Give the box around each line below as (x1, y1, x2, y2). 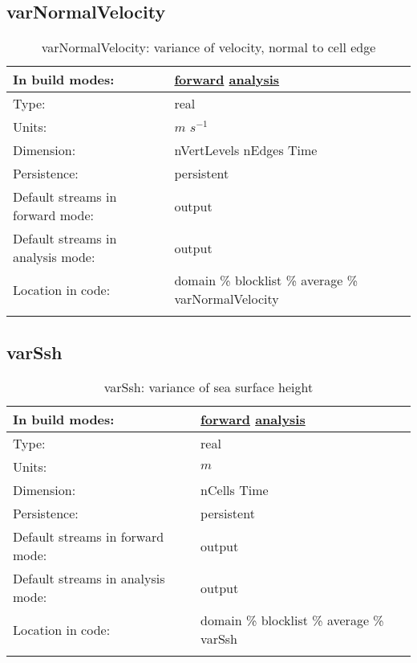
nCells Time (200, 481, 269, 500)
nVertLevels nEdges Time (174, 141, 318, 160)
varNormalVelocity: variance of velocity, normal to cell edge (41, 38, 376, 57)
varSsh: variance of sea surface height (103, 378, 314, 397)
